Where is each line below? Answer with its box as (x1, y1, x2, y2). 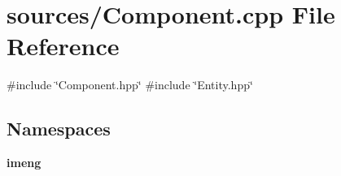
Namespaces (7, 116, 111, 141)
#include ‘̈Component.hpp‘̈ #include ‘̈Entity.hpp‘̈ (7, 76, 253, 93)
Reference (7, 29, 120, 62)
